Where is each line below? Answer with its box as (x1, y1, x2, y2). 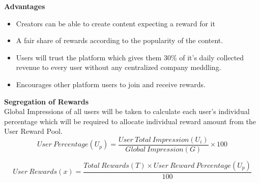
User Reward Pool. (4, 126, 63, 136)
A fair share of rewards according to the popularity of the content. (16, 35, 223, 46)
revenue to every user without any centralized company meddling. (16, 62, 221, 72)
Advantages (4, 1, 45, 11)
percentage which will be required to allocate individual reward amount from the (4, 116, 256, 126)
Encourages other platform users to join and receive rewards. (16, 79, 206, 89)
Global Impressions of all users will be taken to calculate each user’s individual (4, 106, 250, 117)
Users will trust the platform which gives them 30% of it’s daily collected (16, 52, 244, 62)
